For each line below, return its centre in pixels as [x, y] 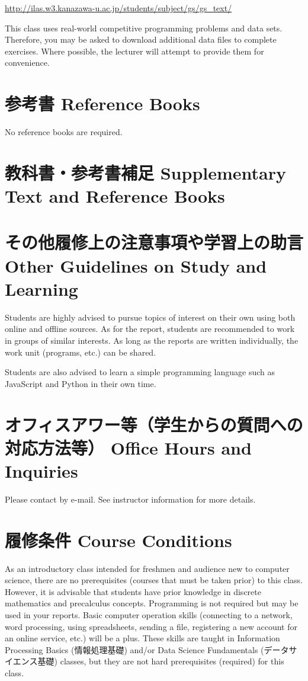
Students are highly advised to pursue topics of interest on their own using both [150, 317]
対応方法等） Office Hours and [128, 447]
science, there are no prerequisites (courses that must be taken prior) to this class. [154, 580]
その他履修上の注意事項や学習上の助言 [154, 242]
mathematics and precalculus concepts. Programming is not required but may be [152, 603]
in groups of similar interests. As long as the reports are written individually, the [152, 340]
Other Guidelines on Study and [136, 265]
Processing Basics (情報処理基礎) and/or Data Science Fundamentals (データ [147, 649]
